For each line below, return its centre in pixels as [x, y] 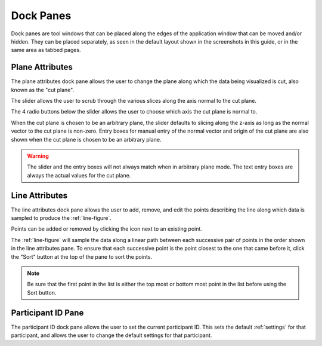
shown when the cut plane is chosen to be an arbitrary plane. [86, 139]
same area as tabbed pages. [46, 50]
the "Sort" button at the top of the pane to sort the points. [81, 256]
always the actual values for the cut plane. [79, 175]
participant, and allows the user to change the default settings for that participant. [112, 335]
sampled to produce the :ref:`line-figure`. [61, 218]
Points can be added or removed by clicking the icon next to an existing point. [107, 229]
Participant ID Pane [47, 313]
